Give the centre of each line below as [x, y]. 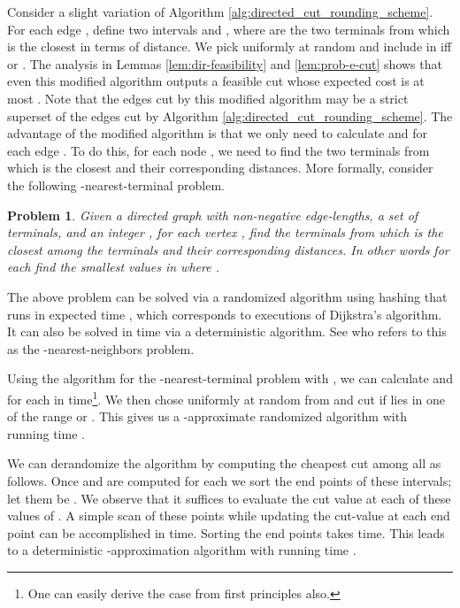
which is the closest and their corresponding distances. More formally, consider [220, 168]
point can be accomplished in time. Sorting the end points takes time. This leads [226, 532]
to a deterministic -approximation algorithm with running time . [182, 550]
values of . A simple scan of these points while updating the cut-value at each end [229, 516]
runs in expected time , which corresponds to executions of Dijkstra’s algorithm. [225, 314]
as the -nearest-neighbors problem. [101, 348]
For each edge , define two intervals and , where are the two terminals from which [229, 29]
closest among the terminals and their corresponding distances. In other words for [228, 249]
